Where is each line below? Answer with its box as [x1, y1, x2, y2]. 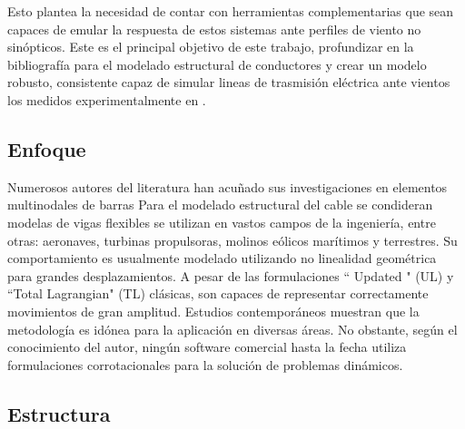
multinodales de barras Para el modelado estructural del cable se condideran [7, 195, 433, 214]
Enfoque [7, 134, 86, 162]
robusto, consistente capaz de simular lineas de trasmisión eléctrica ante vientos [7, 73, 450, 92]
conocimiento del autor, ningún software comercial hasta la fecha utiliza [7, 337, 407, 356]
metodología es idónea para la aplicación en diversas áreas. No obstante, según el [7, 319, 458, 338]
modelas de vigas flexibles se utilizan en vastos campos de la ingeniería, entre [7, 212, 436, 231]
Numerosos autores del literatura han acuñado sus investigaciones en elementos [7, 177, 448, 196]
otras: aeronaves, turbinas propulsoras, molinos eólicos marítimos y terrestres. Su [7, 230, 458, 249]
